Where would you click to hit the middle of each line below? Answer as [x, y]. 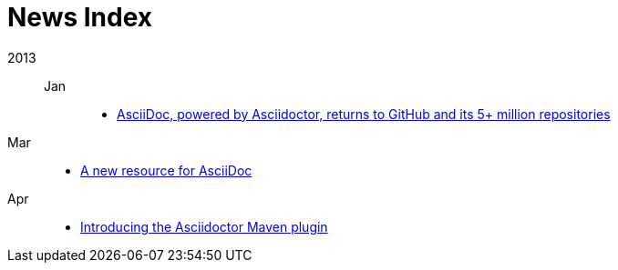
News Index [80, 17]
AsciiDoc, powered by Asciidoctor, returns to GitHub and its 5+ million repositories [364, 114]
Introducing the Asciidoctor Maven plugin [204, 226]
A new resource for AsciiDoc [166, 170]
